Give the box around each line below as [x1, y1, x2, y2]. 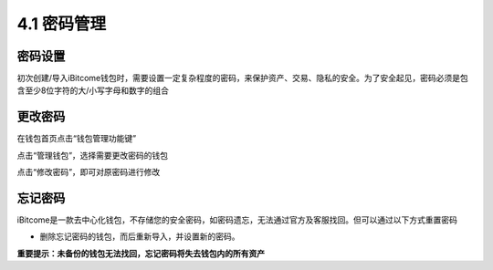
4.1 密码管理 [16, 14, 107, 34]
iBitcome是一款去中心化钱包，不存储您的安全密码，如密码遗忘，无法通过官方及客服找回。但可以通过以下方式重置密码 [16, 214, 458, 225]
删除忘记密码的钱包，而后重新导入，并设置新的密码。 [39, 231, 240, 242]
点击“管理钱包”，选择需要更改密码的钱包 [16, 150, 169, 161]
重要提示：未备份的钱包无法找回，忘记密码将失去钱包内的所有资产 [16, 247, 265, 259]
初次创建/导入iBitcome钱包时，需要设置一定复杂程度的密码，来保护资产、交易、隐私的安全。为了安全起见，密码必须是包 [16, 73, 469, 84]
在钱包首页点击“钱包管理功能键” [16, 133, 137, 144]
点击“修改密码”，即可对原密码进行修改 [16, 167, 161, 178]
